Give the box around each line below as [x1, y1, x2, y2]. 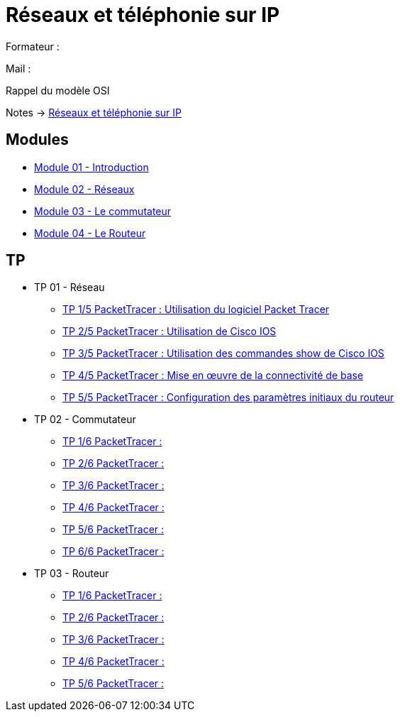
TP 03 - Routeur [34, 567, 109, 580]
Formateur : [6, 40, 60, 53]
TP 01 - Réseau [34, 281, 105, 294]
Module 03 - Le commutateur [34, 204, 172, 217]
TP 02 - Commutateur [34, 413, 136, 426]
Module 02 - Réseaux [34, 182, 135, 195]
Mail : [6, 62, 31, 75]
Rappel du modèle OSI [6, 84, 110, 97]
